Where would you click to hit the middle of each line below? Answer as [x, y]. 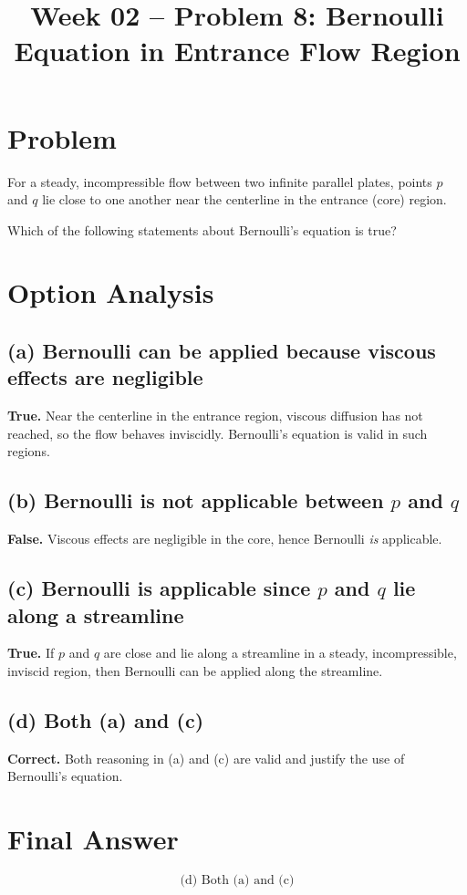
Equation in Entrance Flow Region [237, 51]
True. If [31, 653]
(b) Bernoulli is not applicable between [196, 500]
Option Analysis [111, 292]
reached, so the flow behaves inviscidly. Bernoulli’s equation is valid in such [218, 433]
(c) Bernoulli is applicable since [159, 588]
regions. [29, 451]
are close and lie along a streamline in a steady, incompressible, [280, 653]
